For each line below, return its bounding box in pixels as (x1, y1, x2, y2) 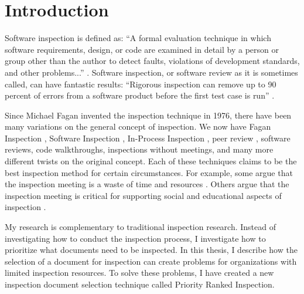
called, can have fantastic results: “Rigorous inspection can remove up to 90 (5, 77, 276, 90)
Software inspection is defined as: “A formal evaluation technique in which (5, 32, 271, 44)
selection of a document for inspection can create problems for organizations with (5, 255, 297, 267)
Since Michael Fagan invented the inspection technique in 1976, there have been (5, 109, 292, 121)
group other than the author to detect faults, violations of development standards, (5, 55, 300, 67)
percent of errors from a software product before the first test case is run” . (5, 89, 275, 102)
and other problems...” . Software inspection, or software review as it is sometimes (5, 66, 298, 78)
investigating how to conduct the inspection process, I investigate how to (5, 232, 266, 244)
